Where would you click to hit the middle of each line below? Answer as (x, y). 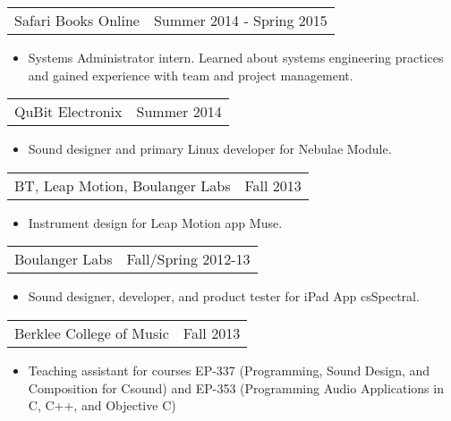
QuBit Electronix (68, 112)
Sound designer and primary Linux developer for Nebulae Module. (210, 149)
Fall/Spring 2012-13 (188, 259)
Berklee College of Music (92, 333)
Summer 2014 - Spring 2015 (240, 20)
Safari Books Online (77, 20)
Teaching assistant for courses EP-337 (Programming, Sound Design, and (229, 370)
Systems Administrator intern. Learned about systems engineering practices (236, 57)
